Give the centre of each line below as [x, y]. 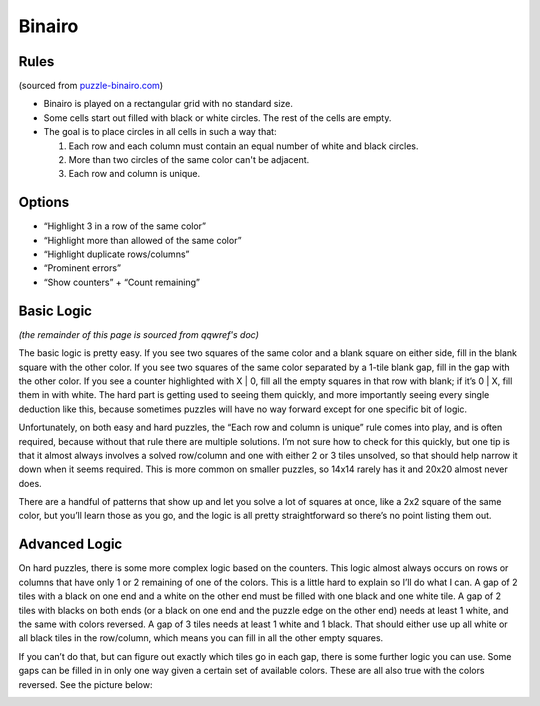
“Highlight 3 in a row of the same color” [125, 226]
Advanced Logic [70, 544]
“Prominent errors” [82, 268]
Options [44, 202]
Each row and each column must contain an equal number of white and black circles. [243, 146]
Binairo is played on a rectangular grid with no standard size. [168, 104]
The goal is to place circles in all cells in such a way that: [160, 132]
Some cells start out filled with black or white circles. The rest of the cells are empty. [217, 117]
